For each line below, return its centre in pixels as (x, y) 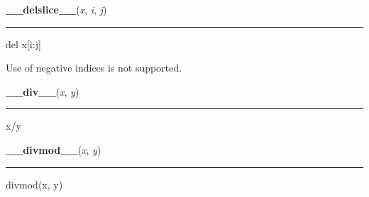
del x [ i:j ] (23, 44)
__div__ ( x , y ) (43, 91)
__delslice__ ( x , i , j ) (56, 9)
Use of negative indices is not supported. (94, 68)
